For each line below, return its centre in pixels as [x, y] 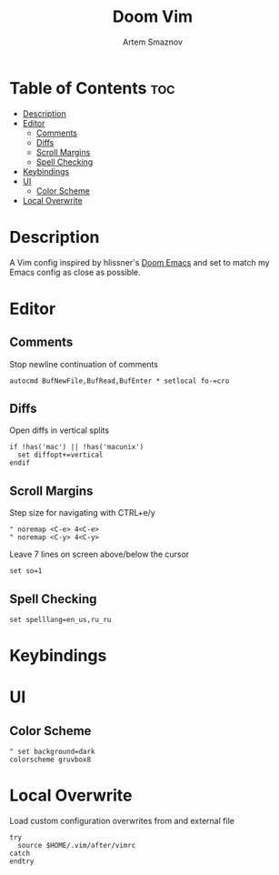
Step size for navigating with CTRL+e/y [83, 513]
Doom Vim [153, 17]
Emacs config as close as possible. [75, 272]
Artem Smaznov [153, 42]
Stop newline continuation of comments [84, 364]
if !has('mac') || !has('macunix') [77, 448]
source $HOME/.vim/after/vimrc [77, 846]
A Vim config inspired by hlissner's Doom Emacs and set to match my [139, 262]
